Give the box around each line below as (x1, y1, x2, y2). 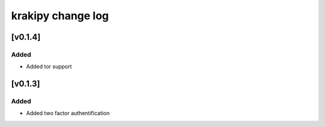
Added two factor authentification (26, 110, 110, 117)
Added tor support (26, 63, 72, 70)
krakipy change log (11, 9, 110, 22)
